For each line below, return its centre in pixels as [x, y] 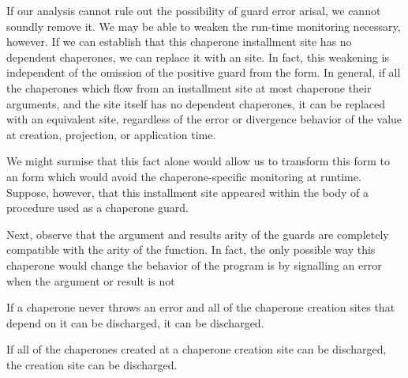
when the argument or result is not [91, 280]
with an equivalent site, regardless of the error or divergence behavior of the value [204, 119]
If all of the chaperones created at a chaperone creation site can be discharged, [197, 349]
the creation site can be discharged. [92, 364]
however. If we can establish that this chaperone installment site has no [179, 42]
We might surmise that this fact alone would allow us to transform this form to [198, 161]
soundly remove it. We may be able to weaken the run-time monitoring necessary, [204, 26]
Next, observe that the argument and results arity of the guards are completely [198, 234]
